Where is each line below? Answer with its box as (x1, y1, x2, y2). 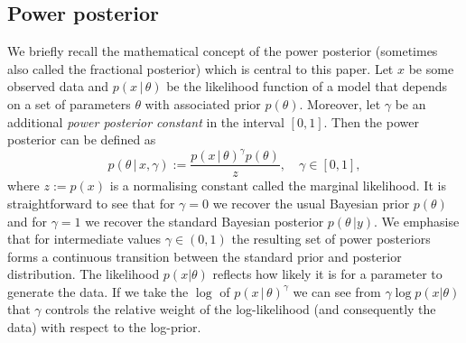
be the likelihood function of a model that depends (166, 77, 447, 96)
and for (7, 211, 48, 230)
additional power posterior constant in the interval (7, 112, 284, 131)
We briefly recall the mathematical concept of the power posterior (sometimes (7, 42, 438, 60)
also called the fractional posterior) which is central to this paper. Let (7, 59, 394, 78)
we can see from (293, 282, 381, 301)
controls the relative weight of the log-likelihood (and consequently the (45, 300, 436, 319)
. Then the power (323, 112, 419, 131)
